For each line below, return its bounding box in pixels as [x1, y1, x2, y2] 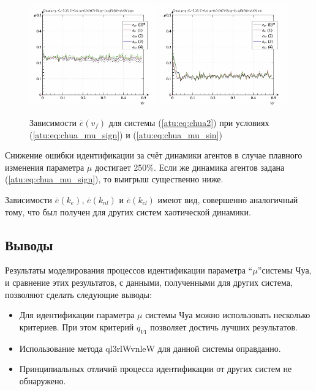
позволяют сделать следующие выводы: [5, 288, 152, 300]
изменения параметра [5, 160, 85, 173]
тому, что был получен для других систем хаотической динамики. [5, 205, 251, 218]
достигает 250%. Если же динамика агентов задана [94, 160, 285, 173]
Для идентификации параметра [19, 308, 135, 321]
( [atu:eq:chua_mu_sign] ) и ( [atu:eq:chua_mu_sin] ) [29, 128, 222, 141]
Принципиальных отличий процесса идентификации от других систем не [19, 362, 292, 375]
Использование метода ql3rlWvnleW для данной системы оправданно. [19, 341, 281, 354]
